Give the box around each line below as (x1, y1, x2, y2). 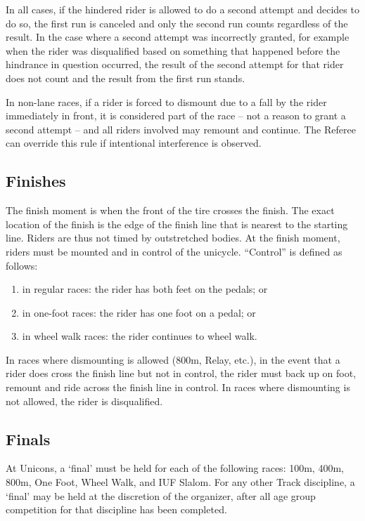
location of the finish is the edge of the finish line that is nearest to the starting (6, 216, 348, 231)
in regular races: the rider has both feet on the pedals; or (22, 282, 268, 296)
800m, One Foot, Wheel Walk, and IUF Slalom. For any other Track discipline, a (6, 475, 355, 489)
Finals (6, 428, 51, 449)
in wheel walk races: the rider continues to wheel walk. (22, 329, 257, 343)
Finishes (6, 170, 66, 192)
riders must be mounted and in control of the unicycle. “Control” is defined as (6, 244, 342, 258)
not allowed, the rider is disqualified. (6, 393, 163, 408)
